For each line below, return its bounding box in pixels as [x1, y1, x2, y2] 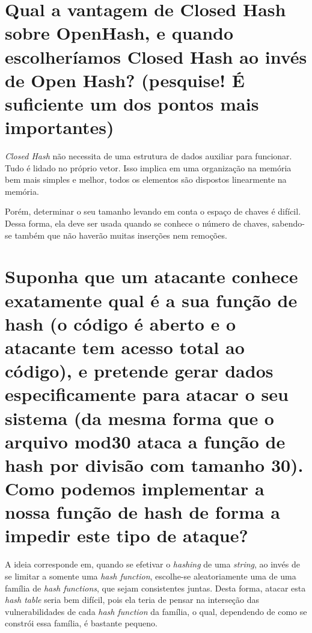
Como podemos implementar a [5, 476, 265, 501]
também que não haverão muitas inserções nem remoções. [14, 228, 227, 241]
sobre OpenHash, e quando [5, 20, 234, 45]
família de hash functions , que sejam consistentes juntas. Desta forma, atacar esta [5, 581, 306, 594]
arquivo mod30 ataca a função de [5, 429, 286, 453]
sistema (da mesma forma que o [5, 405, 274, 430]
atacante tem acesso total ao [5, 334, 245, 359]
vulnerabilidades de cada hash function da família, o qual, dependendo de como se [5, 605, 307, 617]
